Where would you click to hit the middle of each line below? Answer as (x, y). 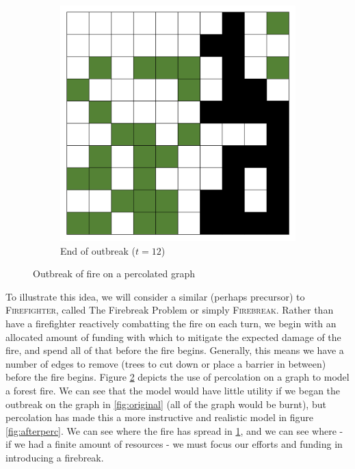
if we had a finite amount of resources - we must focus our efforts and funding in (174, 444)
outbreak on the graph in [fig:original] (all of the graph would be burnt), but (166, 404)
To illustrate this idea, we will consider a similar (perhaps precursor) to (155, 296)
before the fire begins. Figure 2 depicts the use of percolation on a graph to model (177, 377)
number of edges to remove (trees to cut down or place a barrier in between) (166, 363)
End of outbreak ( (98, 250)
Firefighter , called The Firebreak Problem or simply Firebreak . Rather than (170, 310)
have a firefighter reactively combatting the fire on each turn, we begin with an (171, 323)
